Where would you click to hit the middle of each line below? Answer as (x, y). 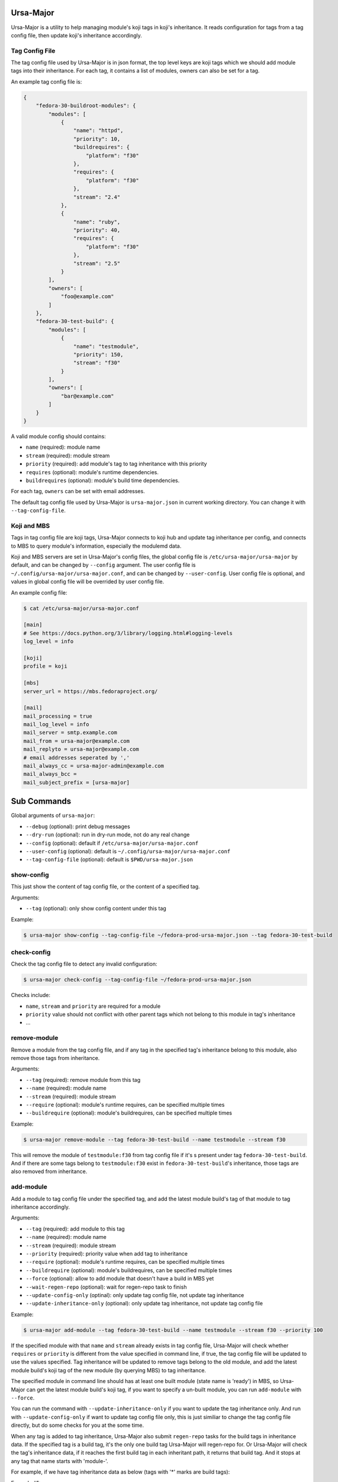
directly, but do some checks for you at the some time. (78, 1425)
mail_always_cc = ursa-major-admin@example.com (94, 766)
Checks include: (30, 995)
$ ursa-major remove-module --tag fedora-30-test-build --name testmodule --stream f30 (154, 1139)
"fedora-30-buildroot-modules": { (86, 106)
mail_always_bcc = (50, 774)
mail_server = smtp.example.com (70, 733)
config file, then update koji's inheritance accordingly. (76, 35)
